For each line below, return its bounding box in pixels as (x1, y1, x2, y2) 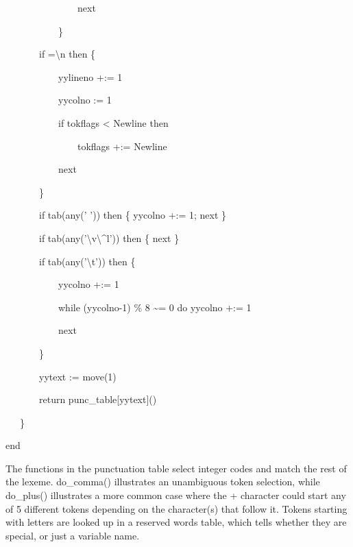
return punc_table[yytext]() (38, 392, 157, 406)
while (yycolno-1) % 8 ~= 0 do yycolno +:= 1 (58, 300, 252, 314)
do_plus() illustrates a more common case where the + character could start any (5, 488, 346, 502)
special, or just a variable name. (5, 528, 140, 542)
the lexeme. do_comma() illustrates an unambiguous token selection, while (5, 474, 320, 489)
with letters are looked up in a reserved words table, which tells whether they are (5, 515, 347, 529)
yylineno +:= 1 (58, 69, 123, 84)
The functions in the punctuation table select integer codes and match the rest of (5, 461, 347, 475)
